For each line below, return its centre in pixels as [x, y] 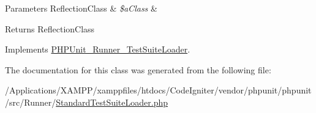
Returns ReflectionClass [50, 28]
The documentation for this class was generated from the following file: [138, 69]
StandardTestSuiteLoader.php [112, 102]
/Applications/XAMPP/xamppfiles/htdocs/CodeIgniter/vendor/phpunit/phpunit [158, 90]
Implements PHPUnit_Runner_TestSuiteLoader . [98, 49]
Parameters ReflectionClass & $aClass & [81, 8]
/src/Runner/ [31, 102]
